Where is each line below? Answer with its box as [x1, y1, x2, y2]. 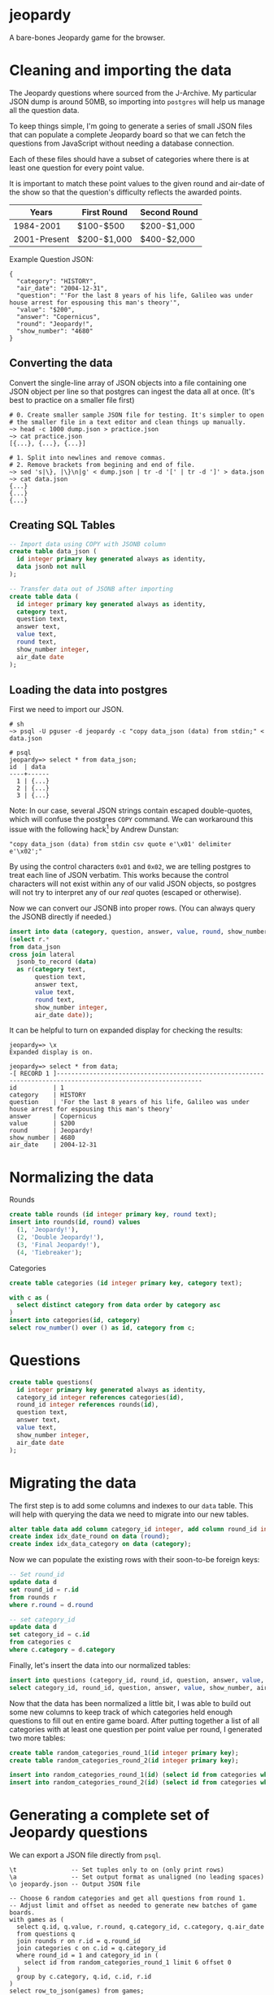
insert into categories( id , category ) [9, 1316, 141, 1325]
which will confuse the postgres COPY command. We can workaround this [9, 814, 254, 824]
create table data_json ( [9, 548, 97, 556]
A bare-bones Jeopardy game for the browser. [9, 33, 166, 42]
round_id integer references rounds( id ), [16, 1401, 159, 1409]
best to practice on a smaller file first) [9, 395, 135, 404]
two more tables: [9, 1733, 66, 1743]
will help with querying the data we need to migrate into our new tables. [9, 1509, 249, 1519]
